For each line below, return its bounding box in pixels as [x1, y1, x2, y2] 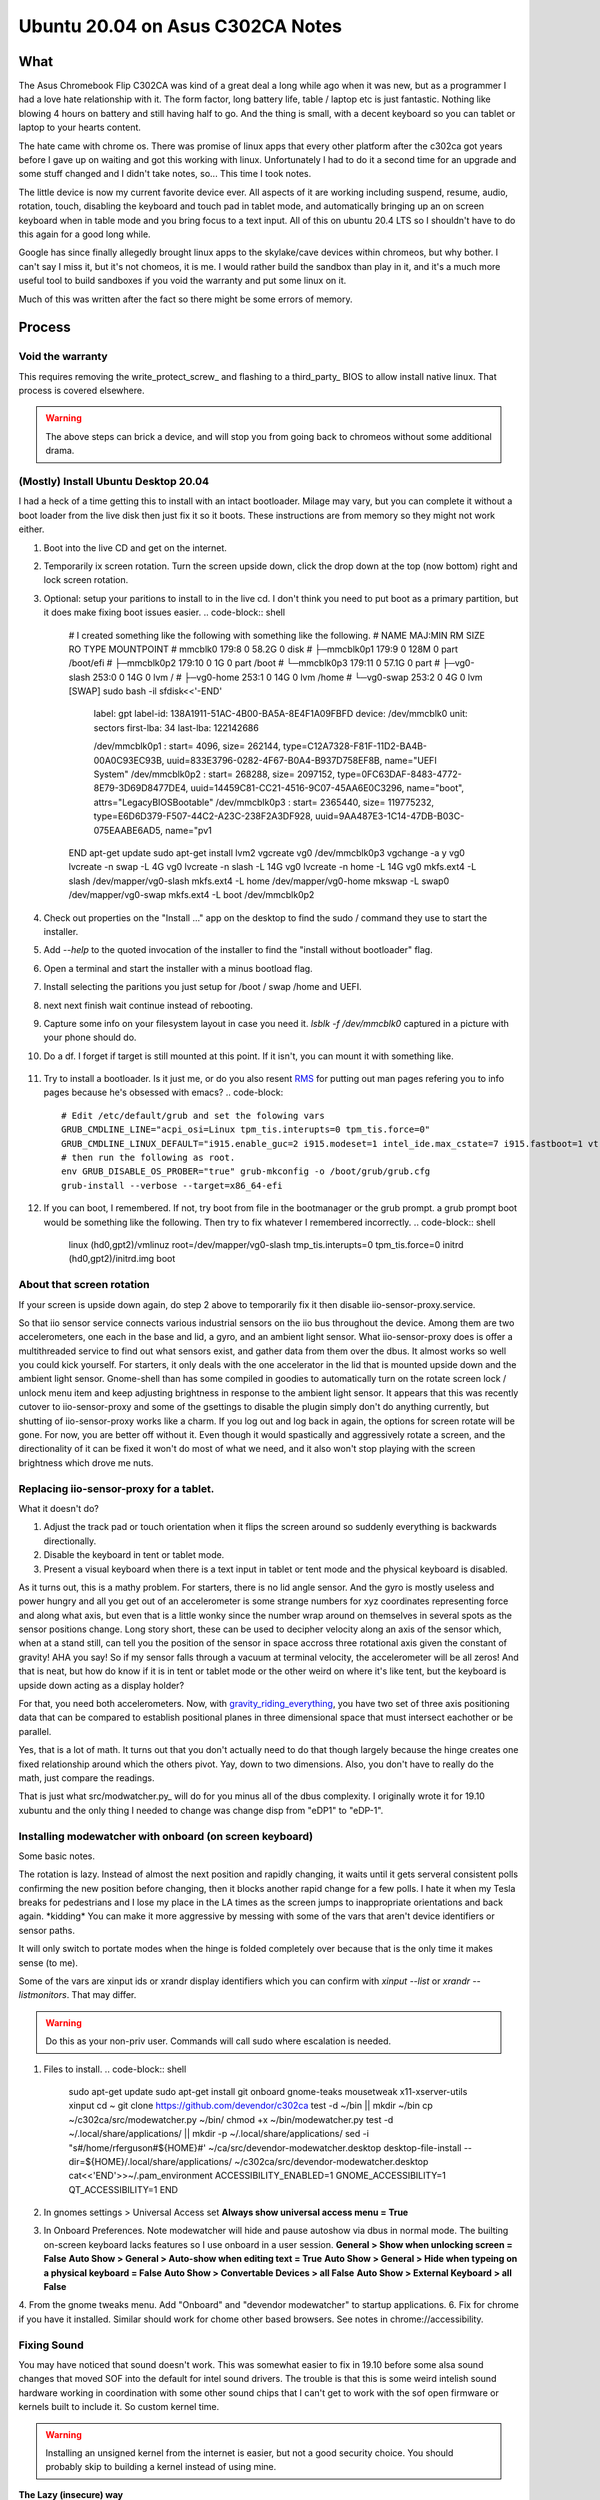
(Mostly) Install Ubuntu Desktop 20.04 [18, 475, 210, 489]
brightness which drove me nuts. [18, 1456, 154, 1469]
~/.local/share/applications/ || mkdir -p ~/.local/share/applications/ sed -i [68, 2128, 370, 2140]
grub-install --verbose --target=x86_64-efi [61, 1180, 284, 1191]
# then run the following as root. [61, 1152, 236, 1164]
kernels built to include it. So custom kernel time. [18, 2401, 220, 2413]
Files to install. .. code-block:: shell [43, 2063, 187, 2075]
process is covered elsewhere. [18, 385, 145, 397]
